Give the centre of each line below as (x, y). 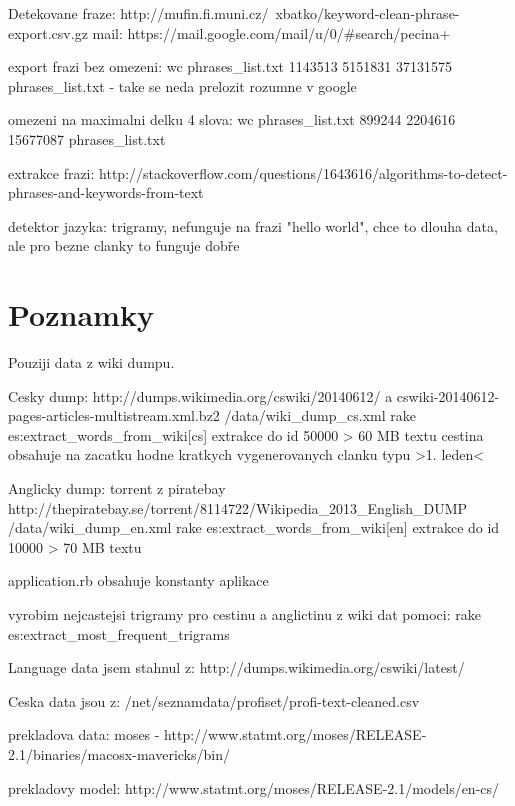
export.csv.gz (48, 32)
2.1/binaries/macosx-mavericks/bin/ (119, 753)
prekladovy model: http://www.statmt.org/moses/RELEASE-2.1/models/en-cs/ (254, 787)
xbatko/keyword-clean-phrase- (367, 13)
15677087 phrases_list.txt (87, 138)
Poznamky (81, 314)
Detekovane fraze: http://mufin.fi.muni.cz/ (138, 13)
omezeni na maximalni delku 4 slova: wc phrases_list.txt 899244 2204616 (232, 119)
